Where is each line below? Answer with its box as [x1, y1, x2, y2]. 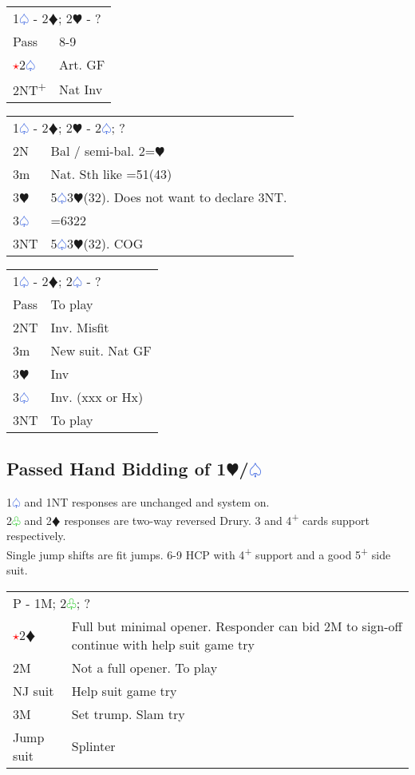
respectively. [6, 527, 66, 544]
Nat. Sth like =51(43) [50, 165, 172, 184]
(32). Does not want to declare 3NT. [83, 188, 287, 207]
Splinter [71, 737, 116, 756]
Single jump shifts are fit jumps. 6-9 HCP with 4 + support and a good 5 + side [6, 543, 391, 562]
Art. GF [58, 55, 105, 74]
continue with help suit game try [71, 634, 255, 654]
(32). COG [83, 234, 144, 253]
